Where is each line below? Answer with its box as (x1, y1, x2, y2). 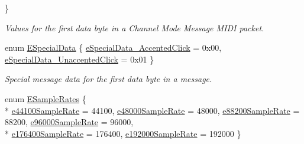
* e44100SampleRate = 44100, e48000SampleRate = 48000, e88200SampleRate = (5, 104, 300, 116)
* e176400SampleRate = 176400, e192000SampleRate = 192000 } (5, 127, 241, 139)
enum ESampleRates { (5, 92, 86, 104)
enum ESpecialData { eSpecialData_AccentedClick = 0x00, (5, 41, 222, 54)
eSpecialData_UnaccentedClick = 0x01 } (5, 53, 154, 65)
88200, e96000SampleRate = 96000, (5, 116, 134, 128)
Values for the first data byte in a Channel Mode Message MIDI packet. (5, 21, 264, 34)
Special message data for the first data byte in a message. (5, 73, 212, 85)
